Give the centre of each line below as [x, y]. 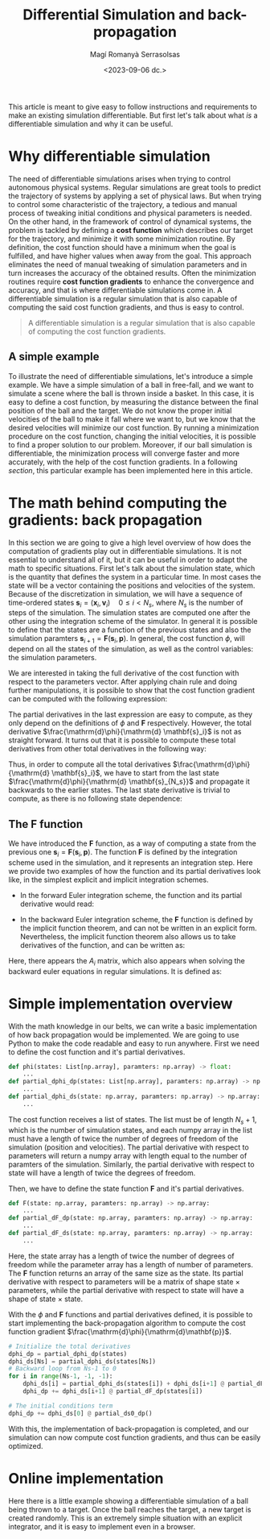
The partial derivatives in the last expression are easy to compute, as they [131, 714]
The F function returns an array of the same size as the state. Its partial [126, 1273]
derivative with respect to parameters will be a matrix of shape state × [124, 1281]
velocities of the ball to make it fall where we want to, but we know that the [132, 419]
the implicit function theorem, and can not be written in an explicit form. [138, 928]
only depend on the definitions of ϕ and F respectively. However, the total [130, 723]
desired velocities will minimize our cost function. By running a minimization [134, 427]
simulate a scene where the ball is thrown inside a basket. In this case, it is [131, 393]
